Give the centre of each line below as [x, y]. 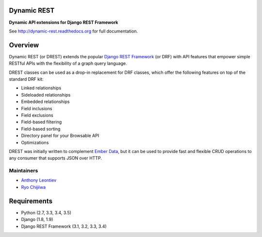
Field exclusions [37, 115]
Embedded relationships [45, 102]
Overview [24, 45]
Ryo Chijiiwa [33, 187]
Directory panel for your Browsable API [60, 135]
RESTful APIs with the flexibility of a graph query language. [68, 64]
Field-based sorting [41, 129]
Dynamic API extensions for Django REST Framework [64, 22]
